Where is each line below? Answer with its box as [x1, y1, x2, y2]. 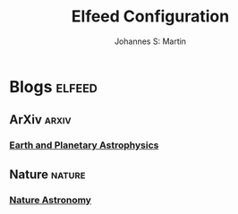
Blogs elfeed [9, 76, 98, 97]
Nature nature [9, 167, 86, 182]
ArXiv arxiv [9, 112, 72, 127]
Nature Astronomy [9, 193, 92, 206]
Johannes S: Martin [115, 36, 186, 47]
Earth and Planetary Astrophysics [9, 139, 159, 151]
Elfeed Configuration [71, 6, 230, 27]
